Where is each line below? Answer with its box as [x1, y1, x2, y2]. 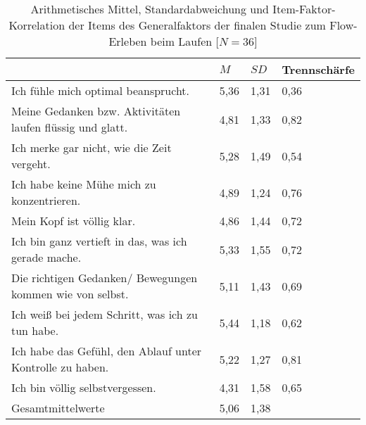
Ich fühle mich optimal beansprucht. [11, 82, 190, 99]
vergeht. [11, 156, 51, 172]
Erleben [108, 33, 147, 49]
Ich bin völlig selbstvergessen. [11, 379, 156, 395]
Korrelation [8, 17, 65, 33]
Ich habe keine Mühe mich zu [11, 176, 156, 192]
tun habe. [11, 322, 59, 338]
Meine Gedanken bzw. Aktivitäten [11, 103, 181, 119]
